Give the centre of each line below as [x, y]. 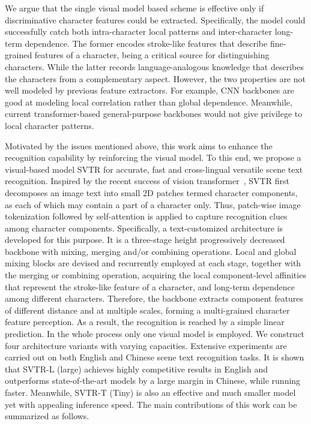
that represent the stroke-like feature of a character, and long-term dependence [150, 286]
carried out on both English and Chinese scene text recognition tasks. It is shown [155, 357]
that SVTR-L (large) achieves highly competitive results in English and [137, 369]
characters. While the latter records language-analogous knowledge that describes [154, 66]
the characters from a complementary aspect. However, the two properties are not [155, 78]
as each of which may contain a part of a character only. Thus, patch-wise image [153, 204]
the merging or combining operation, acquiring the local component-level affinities [155, 275]
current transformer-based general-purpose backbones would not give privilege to [154, 114]
